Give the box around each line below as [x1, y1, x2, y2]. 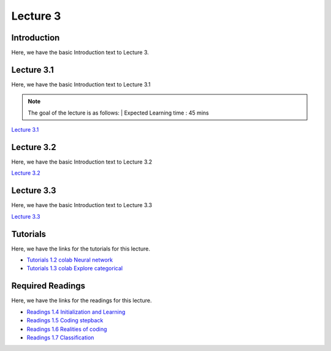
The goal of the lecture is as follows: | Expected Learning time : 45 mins [28, 109, 209, 116]
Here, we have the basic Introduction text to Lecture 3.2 [11, 158, 153, 165]
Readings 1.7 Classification [26, 334, 94, 341]
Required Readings [11, 281, 86, 291]
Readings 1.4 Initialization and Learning [26, 308, 126, 315]
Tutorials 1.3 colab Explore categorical [26, 265, 123, 272]
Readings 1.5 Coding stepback [26, 317, 104, 324]
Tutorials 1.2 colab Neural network [26, 256, 113, 263]
